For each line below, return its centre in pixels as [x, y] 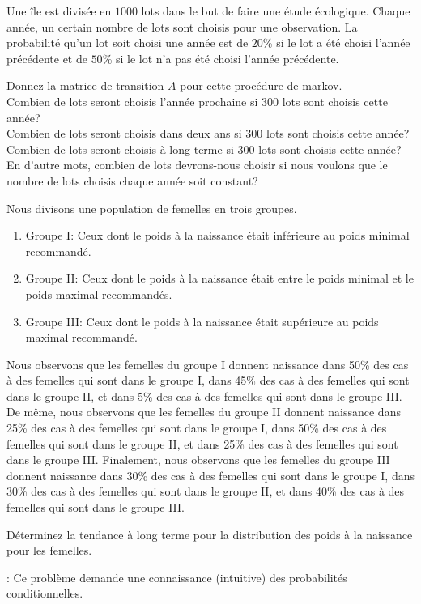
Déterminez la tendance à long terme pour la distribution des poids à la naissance [210, 534]
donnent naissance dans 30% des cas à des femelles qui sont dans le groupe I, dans [210, 475]
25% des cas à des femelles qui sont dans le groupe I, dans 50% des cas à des [197, 428]
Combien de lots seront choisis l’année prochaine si [132, 101]
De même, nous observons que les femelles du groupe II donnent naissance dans [204, 412]
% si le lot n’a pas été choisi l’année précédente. [221, 58]
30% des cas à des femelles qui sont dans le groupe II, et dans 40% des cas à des [206, 491]
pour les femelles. [49, 550]
